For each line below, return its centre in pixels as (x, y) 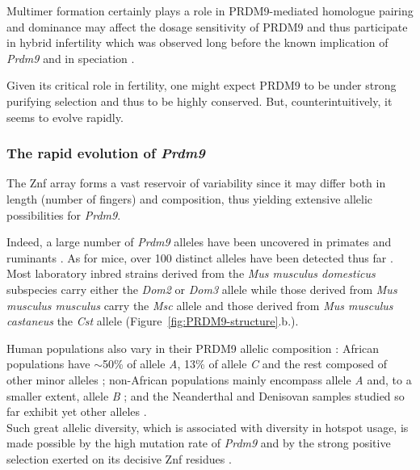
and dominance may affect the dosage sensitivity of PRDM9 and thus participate (207, 26)
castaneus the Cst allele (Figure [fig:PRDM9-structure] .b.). (153, 321)
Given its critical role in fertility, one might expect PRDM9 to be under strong (202, 85)
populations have (48, 364)
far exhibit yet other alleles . (77, 411)
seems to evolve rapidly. (65, 117)
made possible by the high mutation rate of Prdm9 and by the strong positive (199, 443)
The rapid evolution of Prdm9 (106, 153)
